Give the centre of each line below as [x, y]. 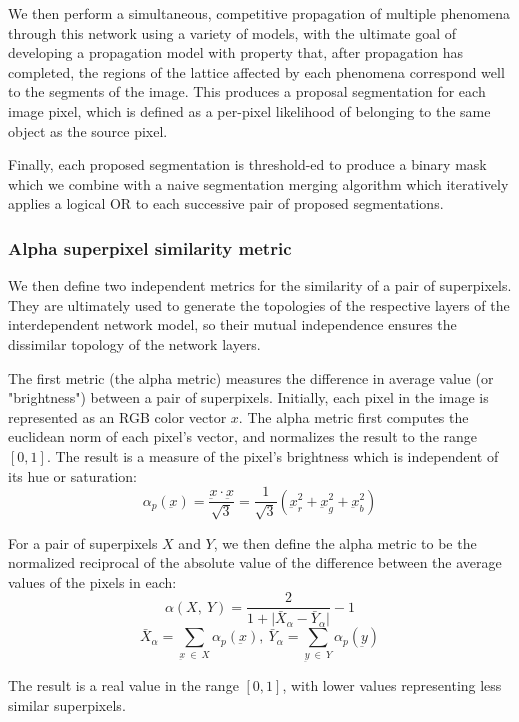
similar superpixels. [67, 704]
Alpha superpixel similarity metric [150, 247]
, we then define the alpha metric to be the [345, 542]
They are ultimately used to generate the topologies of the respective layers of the [259, 304]
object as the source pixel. [88, 130]
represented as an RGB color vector [117, 416]
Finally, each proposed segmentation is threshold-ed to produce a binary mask [247, 164]
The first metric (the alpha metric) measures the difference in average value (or [251, 377]
